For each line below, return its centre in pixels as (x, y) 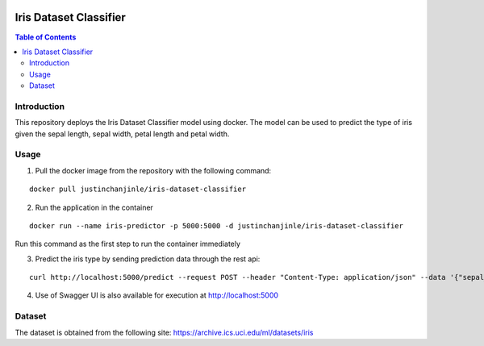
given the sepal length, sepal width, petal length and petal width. (122, 134)
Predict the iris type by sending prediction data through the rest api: (148, 259)
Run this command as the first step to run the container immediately (128, 244)
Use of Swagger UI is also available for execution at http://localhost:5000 (156, 295)
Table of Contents (46, 37)
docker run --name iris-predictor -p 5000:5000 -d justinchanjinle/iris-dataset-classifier (216, 225)
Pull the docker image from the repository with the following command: (153, 170)
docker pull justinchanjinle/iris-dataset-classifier (138, 189)
